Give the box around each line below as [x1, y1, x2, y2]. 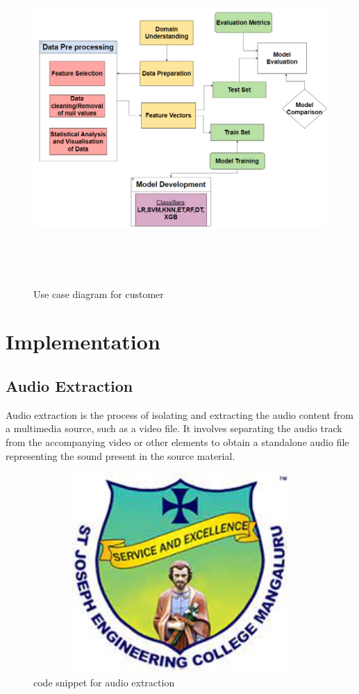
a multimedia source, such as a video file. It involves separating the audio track [6, 421, 342, 436]
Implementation [6, 327, 160, 356]
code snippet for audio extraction [33, 675, 175, 689]
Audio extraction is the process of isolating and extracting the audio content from [6, 407, 353, 422]
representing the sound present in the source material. [6, 448, 235, 463]
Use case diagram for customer [33, 286, 164, 301]
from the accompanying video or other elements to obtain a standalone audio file [6, 434, 349, 449]
